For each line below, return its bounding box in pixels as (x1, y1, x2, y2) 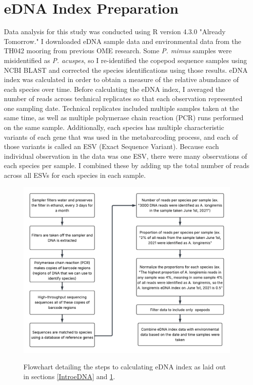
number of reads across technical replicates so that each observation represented (4, 93, 243, 104)
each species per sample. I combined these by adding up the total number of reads (4, 160, 250, 171)
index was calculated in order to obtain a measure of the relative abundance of (4, 74, 239, 85)
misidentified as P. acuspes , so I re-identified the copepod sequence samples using (4, 55, 247, 65)
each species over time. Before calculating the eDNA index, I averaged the (4, 84, 225, 94)
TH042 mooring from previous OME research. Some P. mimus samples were (4, 45, 232, 56)
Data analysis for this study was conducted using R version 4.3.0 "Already (4, 26, 226, 37)
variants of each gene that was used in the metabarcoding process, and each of (4, 131, 238, 142)
